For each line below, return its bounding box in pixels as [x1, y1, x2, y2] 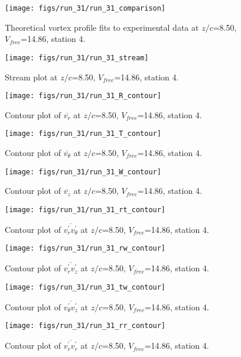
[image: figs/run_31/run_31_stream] [5, 53, 149, 62]
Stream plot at [5, 70, 58, 83]
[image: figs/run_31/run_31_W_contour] [5, 167, 161, 176]
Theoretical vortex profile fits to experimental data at [5, 21, 199, 33]
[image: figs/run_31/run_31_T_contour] [5, 129, 161, 138]
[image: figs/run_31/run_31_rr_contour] [5, 322, 166, 330]
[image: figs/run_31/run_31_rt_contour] [5, 205, 166, 214]
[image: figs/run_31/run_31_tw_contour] [5, 283, 166, 291]
